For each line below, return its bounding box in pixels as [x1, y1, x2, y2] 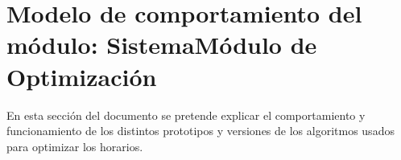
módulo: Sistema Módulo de [6, 28, 317, 61]
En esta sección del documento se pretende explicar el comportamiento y [6, 106, 366, 123]
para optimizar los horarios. [6, 137, 143, 154]
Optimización [6, 59, 157, 92]
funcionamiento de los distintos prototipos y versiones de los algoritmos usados [6, 122, 395, 139]
